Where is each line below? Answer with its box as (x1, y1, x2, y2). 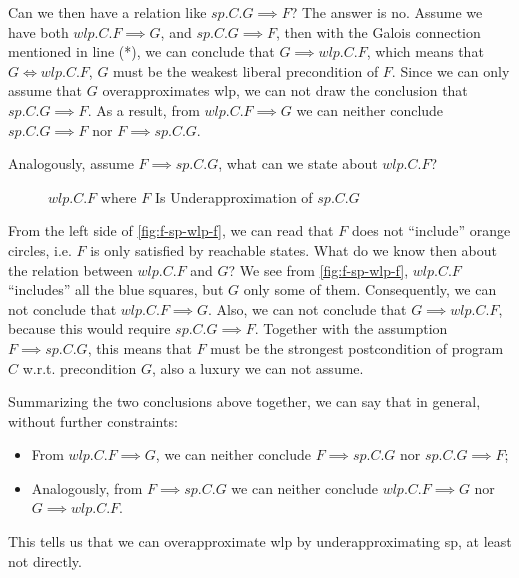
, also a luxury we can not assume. (152, 357, 364, 378)
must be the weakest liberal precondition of (113, 60, 379, 81)
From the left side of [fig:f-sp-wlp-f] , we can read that (8, 220, 334, 241)
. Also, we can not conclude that (208, 298, 407, 319)
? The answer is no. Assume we (290, 2, 483, 22)
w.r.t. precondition (22, 357, 137, 378)
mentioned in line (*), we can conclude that (8, 41, 275, 62)
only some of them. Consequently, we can (243, 279, 497, 300)
